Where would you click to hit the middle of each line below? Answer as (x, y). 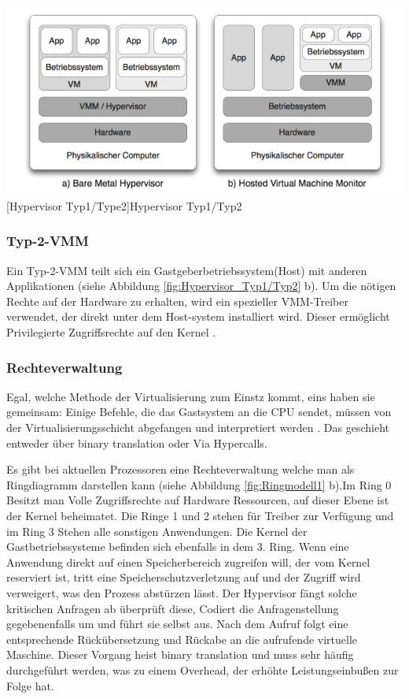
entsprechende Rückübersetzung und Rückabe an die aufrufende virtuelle (182, 639)
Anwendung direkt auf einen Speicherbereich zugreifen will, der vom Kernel (188, 561)
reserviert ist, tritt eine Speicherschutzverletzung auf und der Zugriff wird (184, 577)
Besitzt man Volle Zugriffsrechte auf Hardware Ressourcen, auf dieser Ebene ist (198, 500)
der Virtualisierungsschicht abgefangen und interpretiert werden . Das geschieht (198, 428)
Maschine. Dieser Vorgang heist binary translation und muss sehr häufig (180, 654)
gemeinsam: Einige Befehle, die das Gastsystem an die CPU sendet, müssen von (199, 412)
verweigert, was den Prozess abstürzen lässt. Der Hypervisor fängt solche (182, 592)
